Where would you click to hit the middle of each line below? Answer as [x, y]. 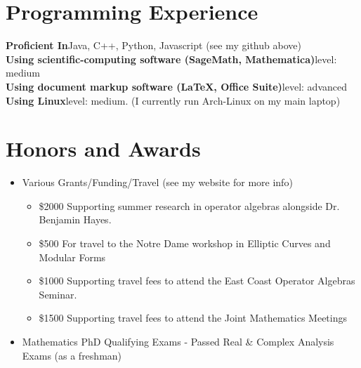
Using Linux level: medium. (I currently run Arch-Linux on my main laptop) [173, 100]
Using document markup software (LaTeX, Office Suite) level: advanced [176, 86]
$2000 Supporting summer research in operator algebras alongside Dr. [189, 205]
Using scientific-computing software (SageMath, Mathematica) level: [171, 59]
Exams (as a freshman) [72, 355]
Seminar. [58, 294]
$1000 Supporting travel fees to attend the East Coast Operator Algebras [197, 281]
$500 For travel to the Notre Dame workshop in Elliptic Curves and [185, 243]
